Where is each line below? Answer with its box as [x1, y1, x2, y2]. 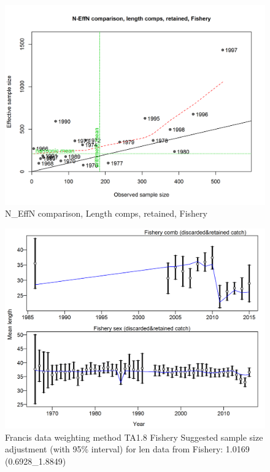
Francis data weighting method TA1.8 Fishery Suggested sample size [5, 430, 263, 443]
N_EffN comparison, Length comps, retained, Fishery [5, 207, 207, 220]
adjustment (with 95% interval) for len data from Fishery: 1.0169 [5, 443, 250, 455]
